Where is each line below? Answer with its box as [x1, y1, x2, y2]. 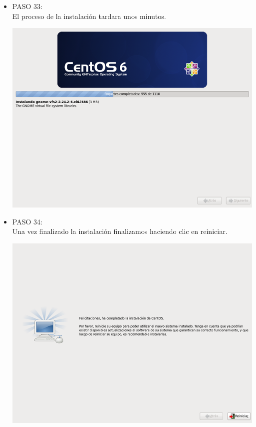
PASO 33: [12, 1, 42, 11]
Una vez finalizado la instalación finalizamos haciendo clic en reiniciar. [12, 226, 228, 236]
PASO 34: [12, 216, 42, 226]
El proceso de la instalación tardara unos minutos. [12, 10, 166, 21]
